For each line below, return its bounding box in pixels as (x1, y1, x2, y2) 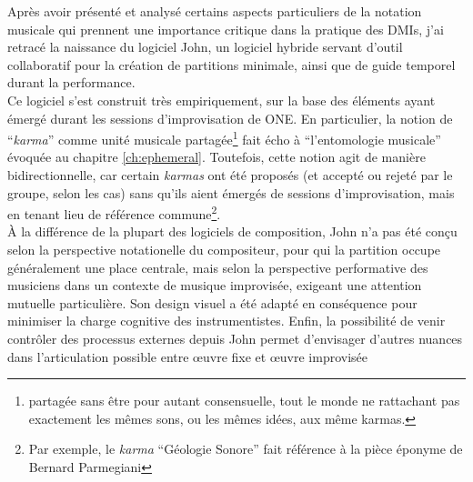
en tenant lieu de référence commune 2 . (7, 202, 221, 223)
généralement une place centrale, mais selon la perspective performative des (7, 257, 428, 276)
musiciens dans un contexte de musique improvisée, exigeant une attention (7, 276, 422, 295)
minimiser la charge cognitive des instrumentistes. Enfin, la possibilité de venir (7, 311, 446, 330)
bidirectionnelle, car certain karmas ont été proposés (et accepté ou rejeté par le (7, 166, 453, 184)
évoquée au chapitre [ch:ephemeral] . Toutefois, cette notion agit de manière (7, 147, 426, 166)
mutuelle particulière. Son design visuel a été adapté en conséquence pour (7, 293, 418, 312)
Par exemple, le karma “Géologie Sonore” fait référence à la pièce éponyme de (28, 439, 463, 458)
